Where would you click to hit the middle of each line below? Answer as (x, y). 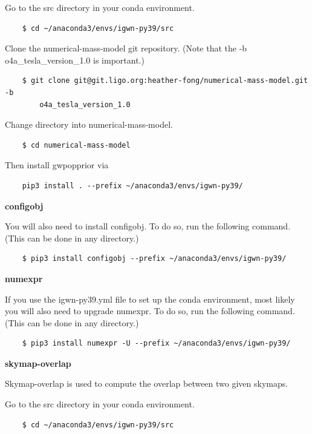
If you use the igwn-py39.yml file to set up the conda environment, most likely (150, 299)
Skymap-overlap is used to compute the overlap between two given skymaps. (147, 383)
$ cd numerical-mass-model (76, 145)
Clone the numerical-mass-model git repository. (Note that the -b (126, 48)
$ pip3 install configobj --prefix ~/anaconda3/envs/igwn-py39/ (154, 259)
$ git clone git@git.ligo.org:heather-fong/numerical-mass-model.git (165, 81)
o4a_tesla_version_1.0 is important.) (75, 60)
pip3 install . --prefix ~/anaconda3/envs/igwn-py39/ (132, 186)
